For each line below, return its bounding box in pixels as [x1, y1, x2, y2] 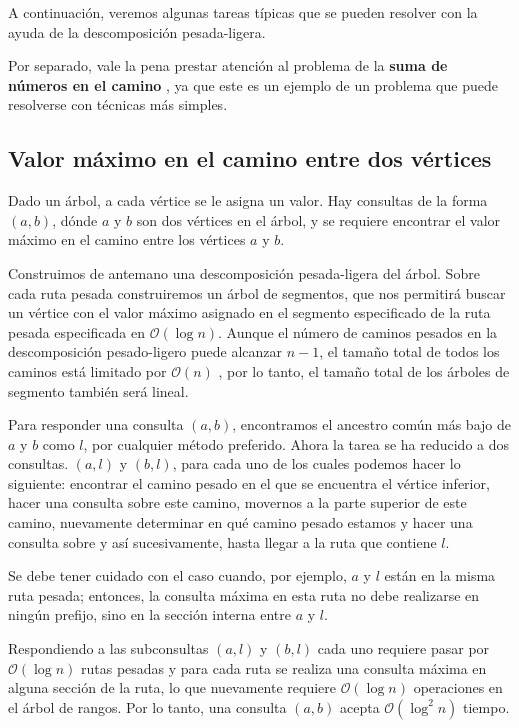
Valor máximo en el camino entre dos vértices [8, 143, 492, 174]
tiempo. [463, 696, 510, 717]
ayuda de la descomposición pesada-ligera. [8, 21, 266, 42]
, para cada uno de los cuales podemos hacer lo [172, 453, 461, 474]
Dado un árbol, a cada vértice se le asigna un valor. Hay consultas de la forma [8, 190, 488, 211]
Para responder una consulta [8, 414, 184, 435]
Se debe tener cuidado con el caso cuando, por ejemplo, [8, 565, 347, 586]
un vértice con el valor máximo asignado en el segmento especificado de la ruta [8, 302, 491, 323]
